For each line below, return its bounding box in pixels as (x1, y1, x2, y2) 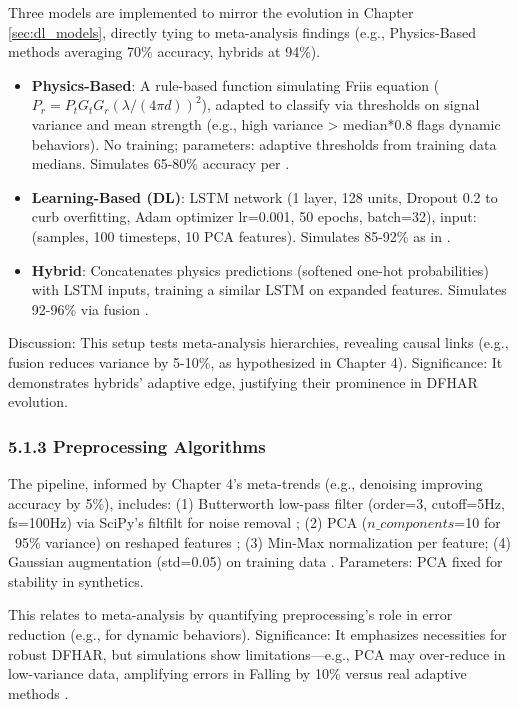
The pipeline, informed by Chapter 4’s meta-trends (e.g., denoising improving (8, 472, 483, 493)
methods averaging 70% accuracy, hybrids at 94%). (8, 41, 321, 62)
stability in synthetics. (8, 570, 144, 591)
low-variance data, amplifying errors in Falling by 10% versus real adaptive (8, 663, 467, 684)
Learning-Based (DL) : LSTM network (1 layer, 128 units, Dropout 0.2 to (31, 186, 498, 207)
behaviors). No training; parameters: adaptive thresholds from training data (31, 133, 497, 154)
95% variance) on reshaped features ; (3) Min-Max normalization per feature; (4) (14, 531, 511, 552)
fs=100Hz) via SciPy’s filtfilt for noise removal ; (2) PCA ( (8, 512, 368, 533)
